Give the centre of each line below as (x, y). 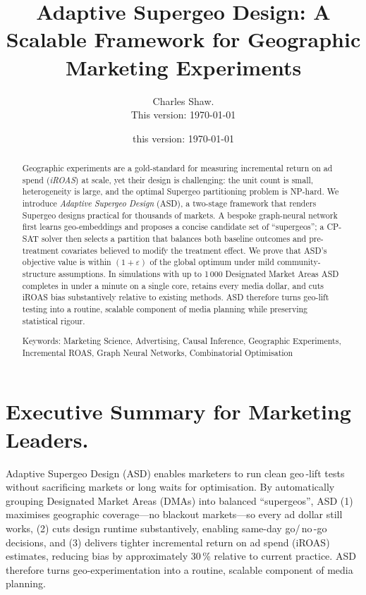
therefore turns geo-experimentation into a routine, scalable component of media (179, 569)
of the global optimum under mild (212, 262)
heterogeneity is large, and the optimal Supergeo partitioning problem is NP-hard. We (181, 191)
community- (299, 262)
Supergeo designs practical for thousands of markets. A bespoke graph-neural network (180, 215)
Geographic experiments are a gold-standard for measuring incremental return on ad (177, 168)
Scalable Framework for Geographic (183, 39)
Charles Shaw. (183, 100)
